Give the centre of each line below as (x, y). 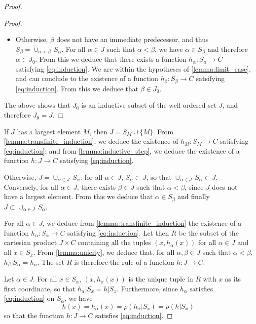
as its (233, 279)
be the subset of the (209, 232)
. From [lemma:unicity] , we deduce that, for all (104, 252)
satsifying (210, 78)
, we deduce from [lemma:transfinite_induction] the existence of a (142, 223)
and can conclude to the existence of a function (87, 78)
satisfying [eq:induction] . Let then (118, 232)
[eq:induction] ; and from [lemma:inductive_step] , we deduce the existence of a (122, 150)
